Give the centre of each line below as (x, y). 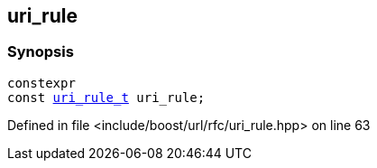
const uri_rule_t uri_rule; (106, 97)
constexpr (41, 83)
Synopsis (41, 52)
